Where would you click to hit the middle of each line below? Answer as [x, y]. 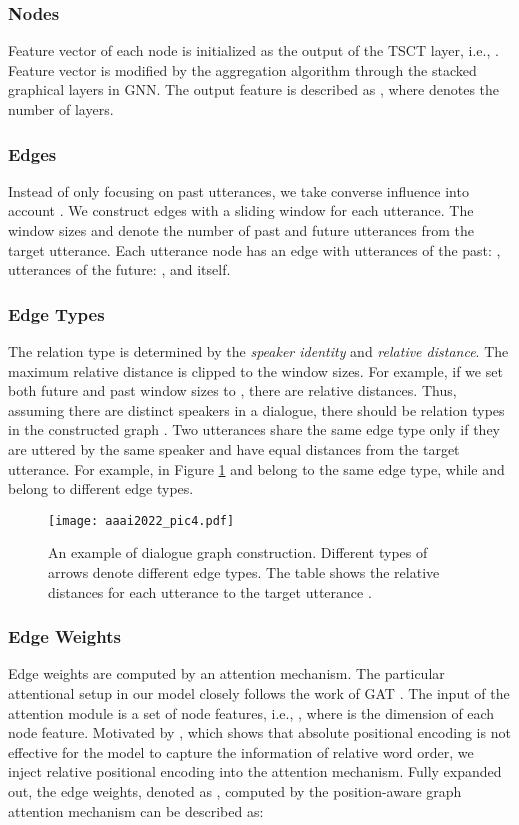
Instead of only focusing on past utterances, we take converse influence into [238, 190]
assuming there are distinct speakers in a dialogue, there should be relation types [256, 409]
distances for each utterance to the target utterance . [210, 591]
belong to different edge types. [101, 488]
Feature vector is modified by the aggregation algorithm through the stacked [242, 69]
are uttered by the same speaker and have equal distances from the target [234, 448]
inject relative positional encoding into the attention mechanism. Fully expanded [255, 771]
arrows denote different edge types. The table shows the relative [244, 572]
